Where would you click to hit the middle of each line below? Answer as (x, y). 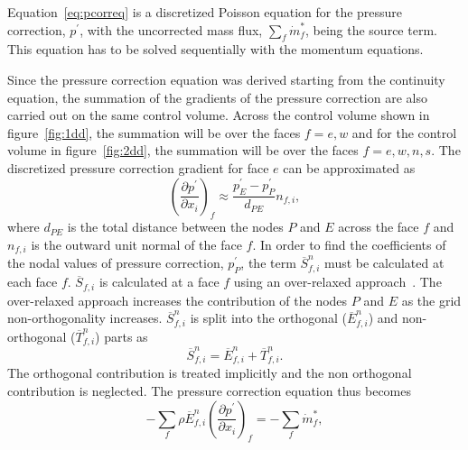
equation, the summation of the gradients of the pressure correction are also (217, 97)
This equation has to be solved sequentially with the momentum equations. (215, 49)
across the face (379, 227)
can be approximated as (349, 167)
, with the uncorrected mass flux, (171, 29)
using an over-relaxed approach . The (337, 282)
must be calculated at (384, 263)
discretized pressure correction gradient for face (138, 167)
